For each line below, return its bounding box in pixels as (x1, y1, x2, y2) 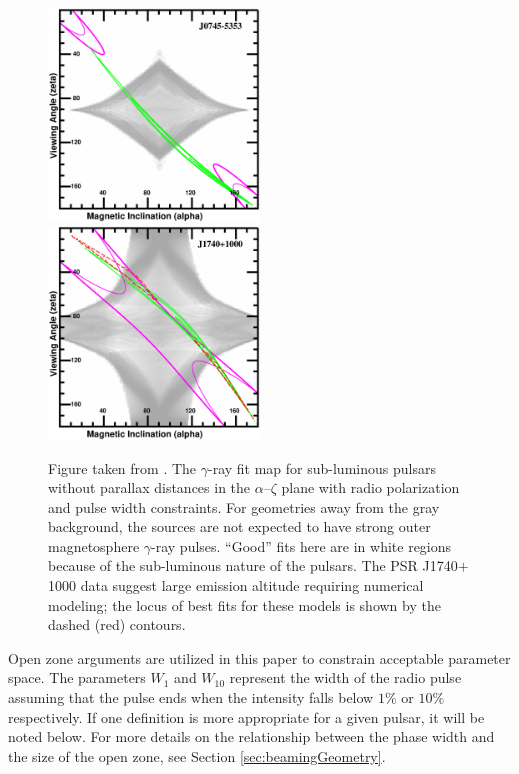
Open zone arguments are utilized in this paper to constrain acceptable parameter (8, 647, 511, 668)
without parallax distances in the (48, 477, 251, 498)
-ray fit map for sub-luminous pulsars (207, 457, 436, 478)
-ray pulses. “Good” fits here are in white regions (151, 535, 452, 556)
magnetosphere (48, 535, 140, 556)
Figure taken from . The (48, 457, 197, 478)
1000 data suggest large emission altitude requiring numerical (48, 575, 424, 596)
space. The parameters (8, 667, 146, 688)
